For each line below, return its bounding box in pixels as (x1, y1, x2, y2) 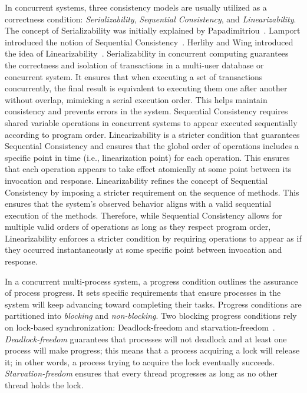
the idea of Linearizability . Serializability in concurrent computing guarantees (5, 47, 289, 60)
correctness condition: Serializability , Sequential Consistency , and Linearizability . (5, 12, 296, 25)
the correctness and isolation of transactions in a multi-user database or (5, 58, 264, 71)
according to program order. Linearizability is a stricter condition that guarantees (5, 128, 300, 140)
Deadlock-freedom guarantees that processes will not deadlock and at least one (5, 332, 287, 345)
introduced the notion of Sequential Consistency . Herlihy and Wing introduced (5, 35, 293, 48)
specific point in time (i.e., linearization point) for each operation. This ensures (5, 151, 290, 163)
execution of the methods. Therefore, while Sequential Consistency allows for (5, 209, 282, 221)
